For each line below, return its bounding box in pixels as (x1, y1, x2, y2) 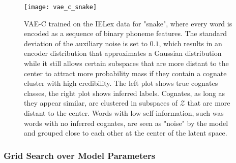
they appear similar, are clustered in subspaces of (24, 97, 178, 108)
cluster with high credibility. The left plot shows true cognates (24, 78, 218, 88)
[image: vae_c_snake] (24, 4, 97, 11)
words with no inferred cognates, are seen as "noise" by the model (24, 117, 228, 128)
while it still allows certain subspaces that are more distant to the (24, 58, 229, 69)
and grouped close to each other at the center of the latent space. (24, 127, 227, 138)
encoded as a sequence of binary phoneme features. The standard (24, 28, 227, 39)
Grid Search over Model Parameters (4, 149, 156, 161)
